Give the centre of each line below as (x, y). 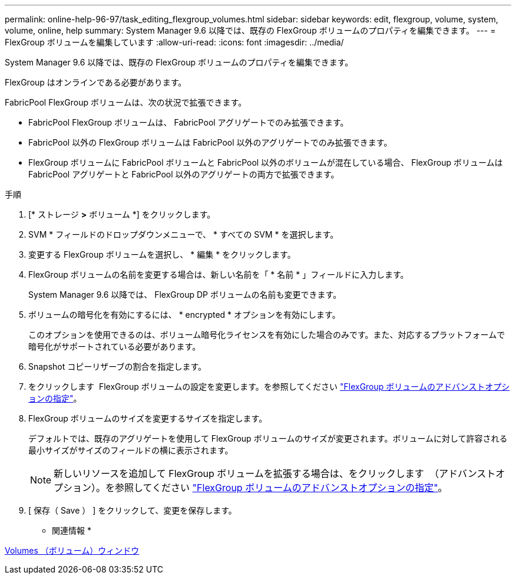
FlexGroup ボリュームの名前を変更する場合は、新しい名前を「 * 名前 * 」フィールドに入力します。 (219, 274)
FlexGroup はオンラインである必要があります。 (96, 82)
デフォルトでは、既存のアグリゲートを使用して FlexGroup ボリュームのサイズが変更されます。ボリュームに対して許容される (268, 438)
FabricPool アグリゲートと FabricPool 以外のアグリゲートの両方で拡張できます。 (184, 174)
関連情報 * (72, 530)
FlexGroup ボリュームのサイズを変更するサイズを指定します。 (148, 418)
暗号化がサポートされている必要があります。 (115, 346)
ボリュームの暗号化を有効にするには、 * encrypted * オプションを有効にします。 (184, 315)
